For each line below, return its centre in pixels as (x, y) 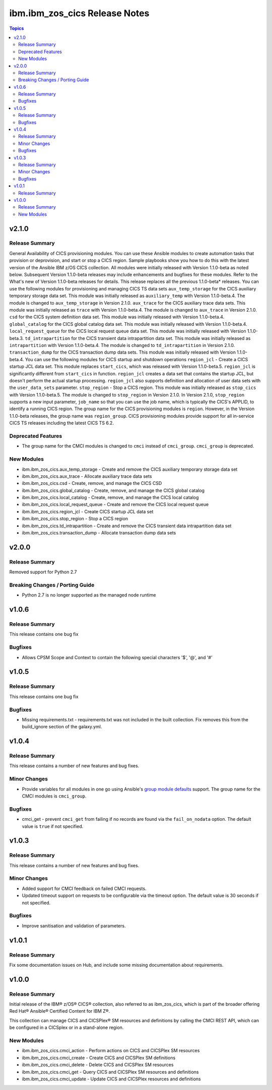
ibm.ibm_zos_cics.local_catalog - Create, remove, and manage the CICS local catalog (110, 498)
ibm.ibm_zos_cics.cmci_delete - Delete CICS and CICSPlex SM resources (98, 1065)
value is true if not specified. (53, 826)
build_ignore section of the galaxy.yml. (62, 727)
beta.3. (17, 338)
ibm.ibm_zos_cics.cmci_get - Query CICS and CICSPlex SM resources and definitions (110, 1072)
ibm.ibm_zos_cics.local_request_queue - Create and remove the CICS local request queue (115, 505)
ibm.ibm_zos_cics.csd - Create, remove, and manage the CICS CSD (92, 483)
